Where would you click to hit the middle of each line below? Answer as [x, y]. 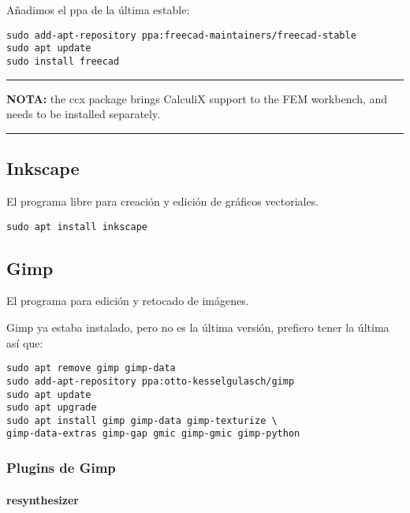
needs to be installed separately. [84, 114]
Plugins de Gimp [61, 468]
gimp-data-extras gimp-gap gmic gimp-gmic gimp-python [153, 434]
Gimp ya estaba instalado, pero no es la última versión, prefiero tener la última [198, 327]
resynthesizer [43, 499]
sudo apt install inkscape [77, 227]
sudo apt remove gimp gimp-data [91, 368]
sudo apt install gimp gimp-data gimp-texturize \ [142, 420]
